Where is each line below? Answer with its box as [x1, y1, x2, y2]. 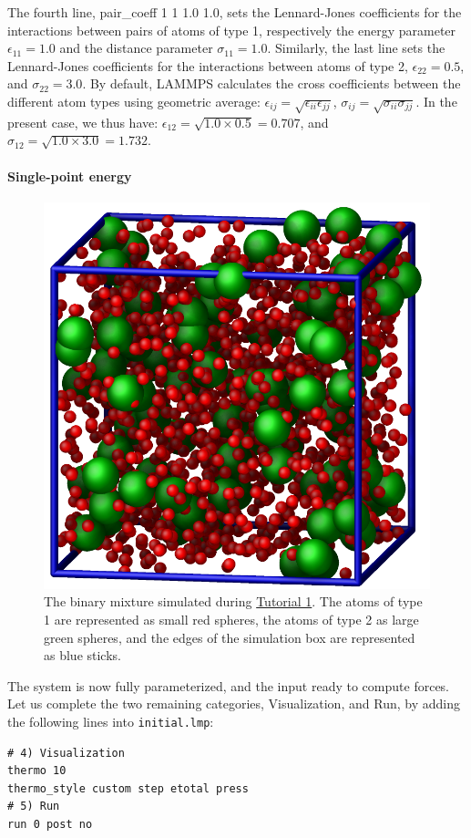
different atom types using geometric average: [7, 91, 261, 110]
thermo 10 [7, 764, 67, 778]
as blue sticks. [44, 646, 121, 665]
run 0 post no [7, 817, 93, 831]
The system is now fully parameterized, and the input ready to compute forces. [7, 676, 450, 695]
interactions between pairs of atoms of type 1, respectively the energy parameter [7, 20, 456, 39]
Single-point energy [7, 166, 132, 185]
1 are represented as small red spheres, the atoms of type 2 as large [44, 609, 419, 628]
